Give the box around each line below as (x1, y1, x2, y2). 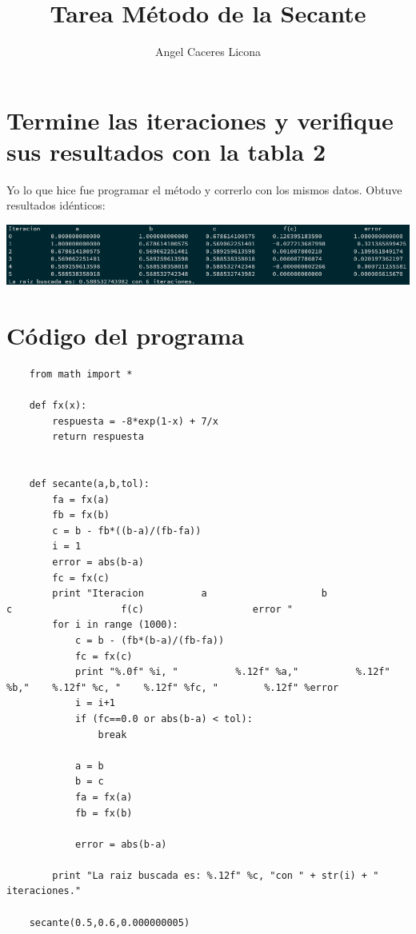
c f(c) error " (6, 603, 293, 615)
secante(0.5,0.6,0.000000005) (29, 916, 190, 928)
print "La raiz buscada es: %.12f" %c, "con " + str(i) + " (52, 869, 379, 881)
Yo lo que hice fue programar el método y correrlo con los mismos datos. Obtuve (6, 181, 402, 198)
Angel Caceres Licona (154, 43, 262, 60)
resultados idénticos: (6, 197, 106, 214)
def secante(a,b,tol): (29, 478, 150, 490)
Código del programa (6, 318, 245, 351)
